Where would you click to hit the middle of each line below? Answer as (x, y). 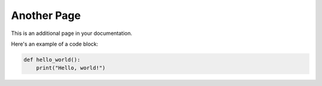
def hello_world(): (52, 60)
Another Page (46, 15)
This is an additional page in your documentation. (72, 33)
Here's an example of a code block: (55, 44)
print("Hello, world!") (71, 68)
